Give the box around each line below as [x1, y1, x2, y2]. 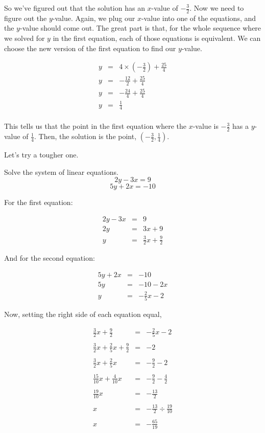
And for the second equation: [4, 253, 95, 263]
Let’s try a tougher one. [4, 149, 79, 160]
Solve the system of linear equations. [4, 166, 118, 177]
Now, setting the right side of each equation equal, [4, 308, 162, 319]
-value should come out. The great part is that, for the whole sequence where [19, 22, 261, 33]
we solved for [4, 33, 45, 43]
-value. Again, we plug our [52, 12, 135, 23]
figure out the [4, 12, 47, 23]
